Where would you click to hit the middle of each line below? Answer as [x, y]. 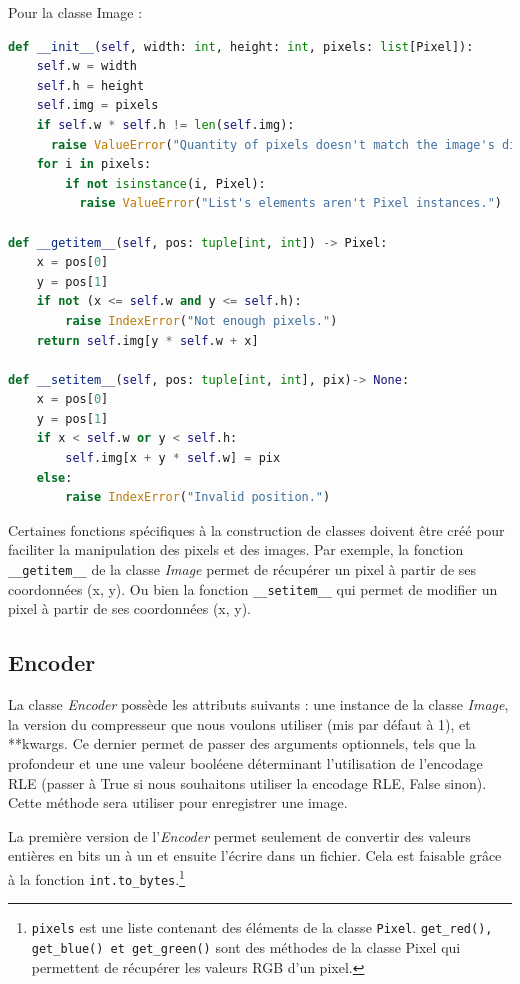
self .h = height [90, 85]
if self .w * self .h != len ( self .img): [165, 124]
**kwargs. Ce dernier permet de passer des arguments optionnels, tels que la [242, 743]
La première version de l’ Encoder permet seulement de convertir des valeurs [239, 835]
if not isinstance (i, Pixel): [165, 183]
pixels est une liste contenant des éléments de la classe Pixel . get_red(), [262, 927]
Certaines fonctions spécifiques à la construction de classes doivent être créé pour [256, 529]
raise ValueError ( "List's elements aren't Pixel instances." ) [291, 203]
